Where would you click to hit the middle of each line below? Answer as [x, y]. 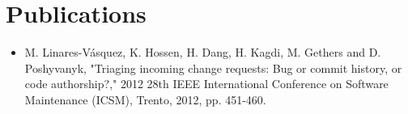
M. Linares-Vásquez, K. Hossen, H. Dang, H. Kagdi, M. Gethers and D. [203, 52]
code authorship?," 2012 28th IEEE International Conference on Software [206, 84]
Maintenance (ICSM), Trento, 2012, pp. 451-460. [145, 99]
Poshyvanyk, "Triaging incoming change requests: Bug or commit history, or [213, 68]
